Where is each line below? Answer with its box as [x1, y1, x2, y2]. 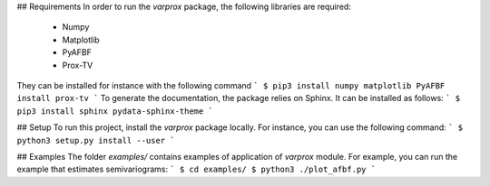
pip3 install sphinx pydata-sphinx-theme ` [16, 106, 213, 116]
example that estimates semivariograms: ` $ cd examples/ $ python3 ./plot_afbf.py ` [16, 163, 377, 175]
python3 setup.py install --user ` [16, 135, 176, 145]
